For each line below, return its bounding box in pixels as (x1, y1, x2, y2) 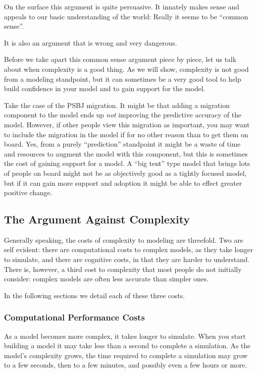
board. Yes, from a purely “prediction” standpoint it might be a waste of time (4, 139, 241, 149)
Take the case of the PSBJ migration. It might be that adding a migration (4, 100, 230, 110)
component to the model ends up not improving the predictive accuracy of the (4, 109, 242, 120)
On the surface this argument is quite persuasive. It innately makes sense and (4, 1, 240, 11)
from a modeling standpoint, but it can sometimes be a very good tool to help (4, 73, 242, 84)
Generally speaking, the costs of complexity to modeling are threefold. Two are (4, 234, 244, 245)
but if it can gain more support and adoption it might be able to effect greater (4, 177, 242, 188)
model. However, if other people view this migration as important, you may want (4, 119, 250, 129)
